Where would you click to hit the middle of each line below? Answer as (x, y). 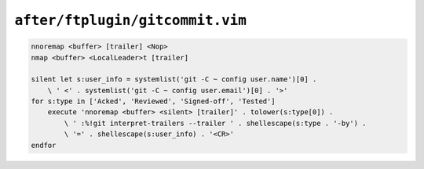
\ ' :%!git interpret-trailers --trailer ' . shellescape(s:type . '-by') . (215, 123)
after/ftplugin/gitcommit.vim (131, 20)
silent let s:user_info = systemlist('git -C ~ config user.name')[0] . (174, 79)
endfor (44, 145)
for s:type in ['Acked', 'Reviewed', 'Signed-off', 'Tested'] (153, 101)
